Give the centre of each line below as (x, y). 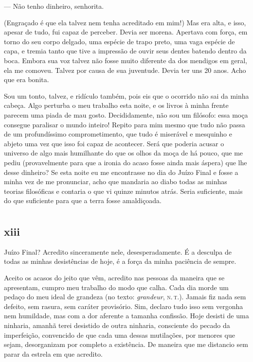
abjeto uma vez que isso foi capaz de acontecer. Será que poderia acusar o (114, 143)
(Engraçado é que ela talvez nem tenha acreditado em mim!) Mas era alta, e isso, (125, 22)
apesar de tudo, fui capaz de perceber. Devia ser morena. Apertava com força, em (126, 32)
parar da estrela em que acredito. (53, 353)
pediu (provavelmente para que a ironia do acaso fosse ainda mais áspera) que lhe (126, 162)
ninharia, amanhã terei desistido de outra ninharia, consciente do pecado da (117, 325)
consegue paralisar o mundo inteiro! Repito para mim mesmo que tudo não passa (125, 124)
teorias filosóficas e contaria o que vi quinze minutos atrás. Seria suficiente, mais (123, 191)
